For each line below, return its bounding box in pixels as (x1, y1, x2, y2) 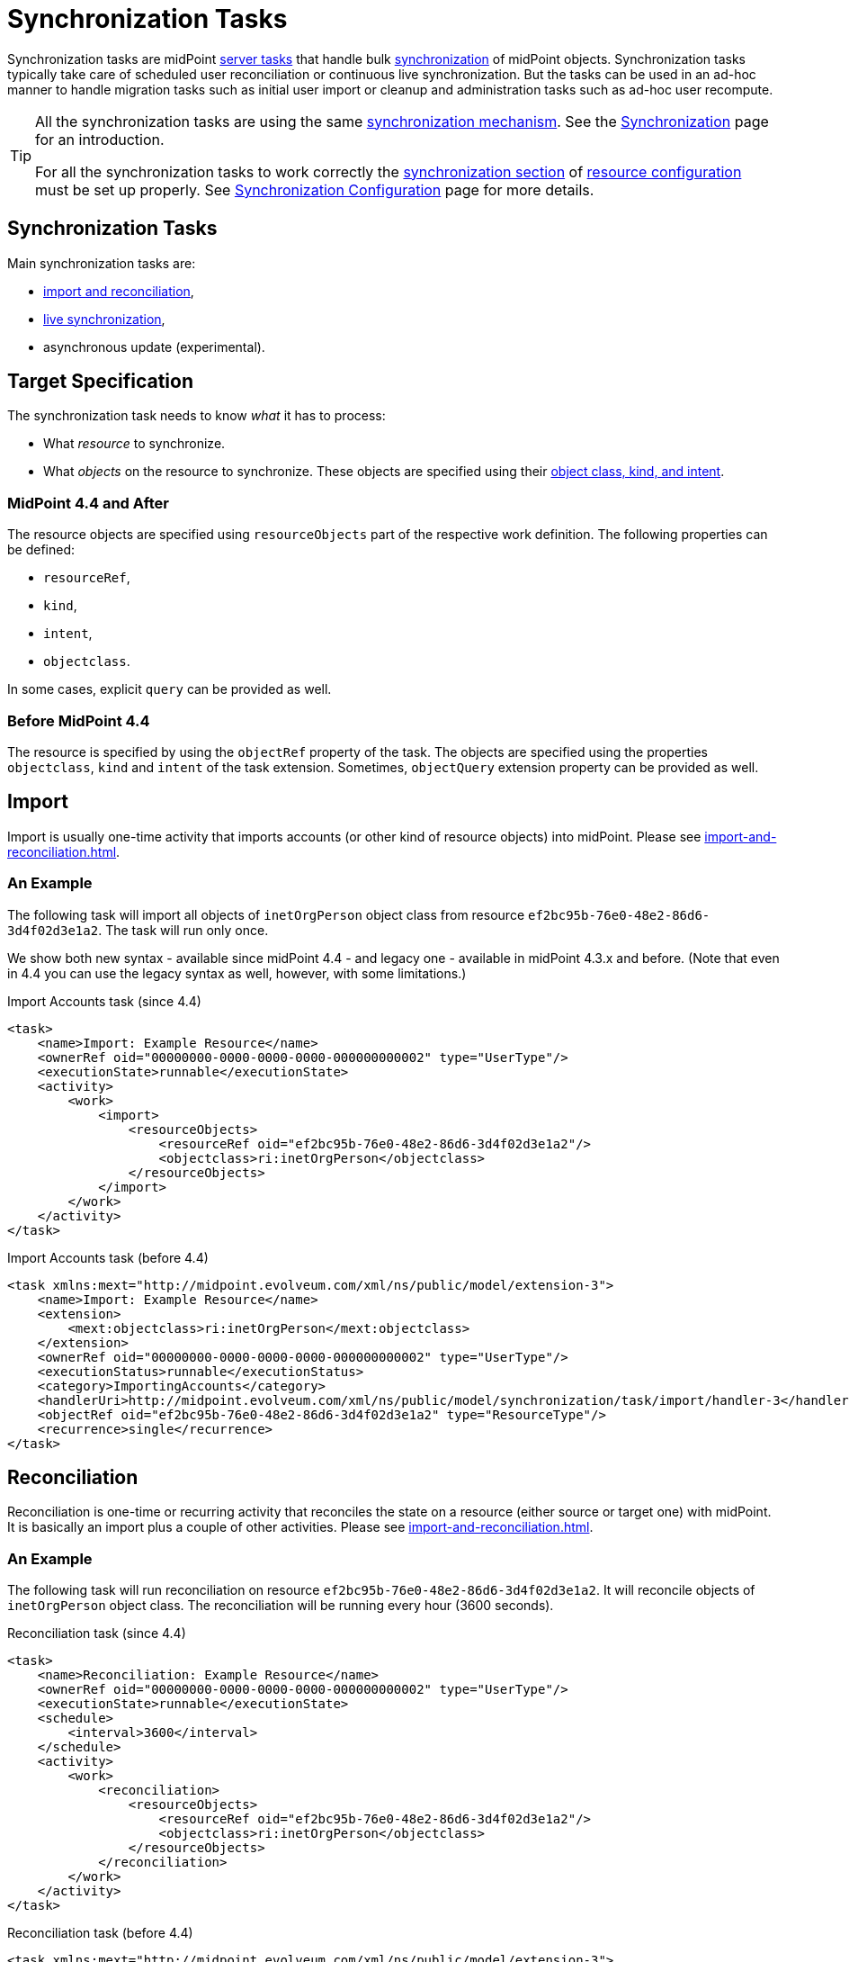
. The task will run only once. (98, 922, 269, 938)
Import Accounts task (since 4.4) (7, 993, 201, 1009)
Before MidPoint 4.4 (7, 711, 150, 730)
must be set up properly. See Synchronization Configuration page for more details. (35, 180, 594, 199)
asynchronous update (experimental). (43, 338, 265, 355)
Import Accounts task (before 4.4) (7, 1249, 209, 1265)
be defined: (7, 542, 76, 558)
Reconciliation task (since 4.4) (7, 1625, 186, 1642)
